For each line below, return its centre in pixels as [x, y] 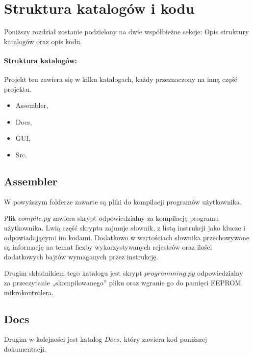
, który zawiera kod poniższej [163, 339]
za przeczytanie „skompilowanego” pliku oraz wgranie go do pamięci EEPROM [123, 283]
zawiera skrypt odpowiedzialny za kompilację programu [136, 218]
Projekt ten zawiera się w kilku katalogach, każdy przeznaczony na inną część [121, 79]
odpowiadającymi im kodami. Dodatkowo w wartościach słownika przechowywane [127, 237]
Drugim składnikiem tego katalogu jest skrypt [73, 273]
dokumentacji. [25, 349]
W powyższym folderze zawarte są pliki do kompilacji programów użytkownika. [123, 201]
